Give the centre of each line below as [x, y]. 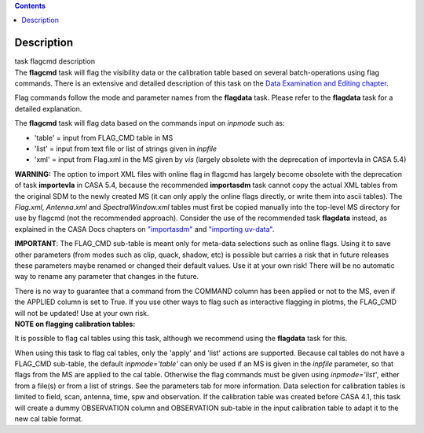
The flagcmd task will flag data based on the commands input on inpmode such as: [150, 123]
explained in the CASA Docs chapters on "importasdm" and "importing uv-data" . [144, 229]
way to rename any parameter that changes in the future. [107, 277]
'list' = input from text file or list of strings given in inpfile [126, 149]
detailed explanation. [48, 108]
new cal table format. [49, 419]
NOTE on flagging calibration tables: [75, 324]
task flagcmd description [55, 61]
